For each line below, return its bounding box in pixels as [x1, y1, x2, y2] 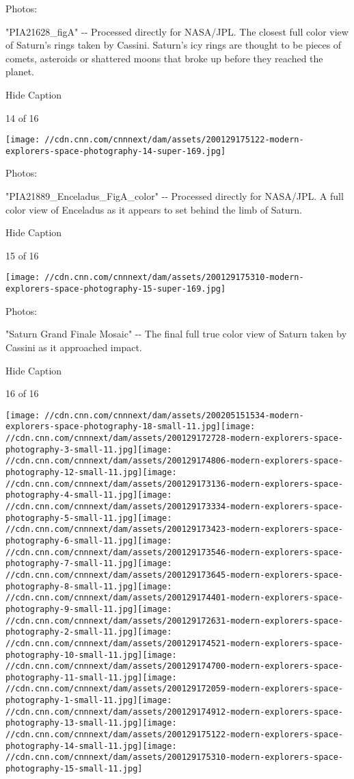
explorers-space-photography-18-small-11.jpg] [5, 422, 221, 432]
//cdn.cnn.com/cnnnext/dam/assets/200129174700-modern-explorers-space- [5, 661, 343, 672]
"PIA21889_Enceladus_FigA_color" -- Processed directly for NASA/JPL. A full [5, 189, 344, 203]
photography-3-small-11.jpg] [5, 444, 138, 455]
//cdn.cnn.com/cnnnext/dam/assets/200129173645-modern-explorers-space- [5, 570, 343, 580]
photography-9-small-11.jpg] [5, 604, 138, 614]
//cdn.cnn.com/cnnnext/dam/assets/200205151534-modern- [44, 410, 304, 420]
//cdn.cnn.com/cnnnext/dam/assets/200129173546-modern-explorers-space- [5, 547, 343, 557]
